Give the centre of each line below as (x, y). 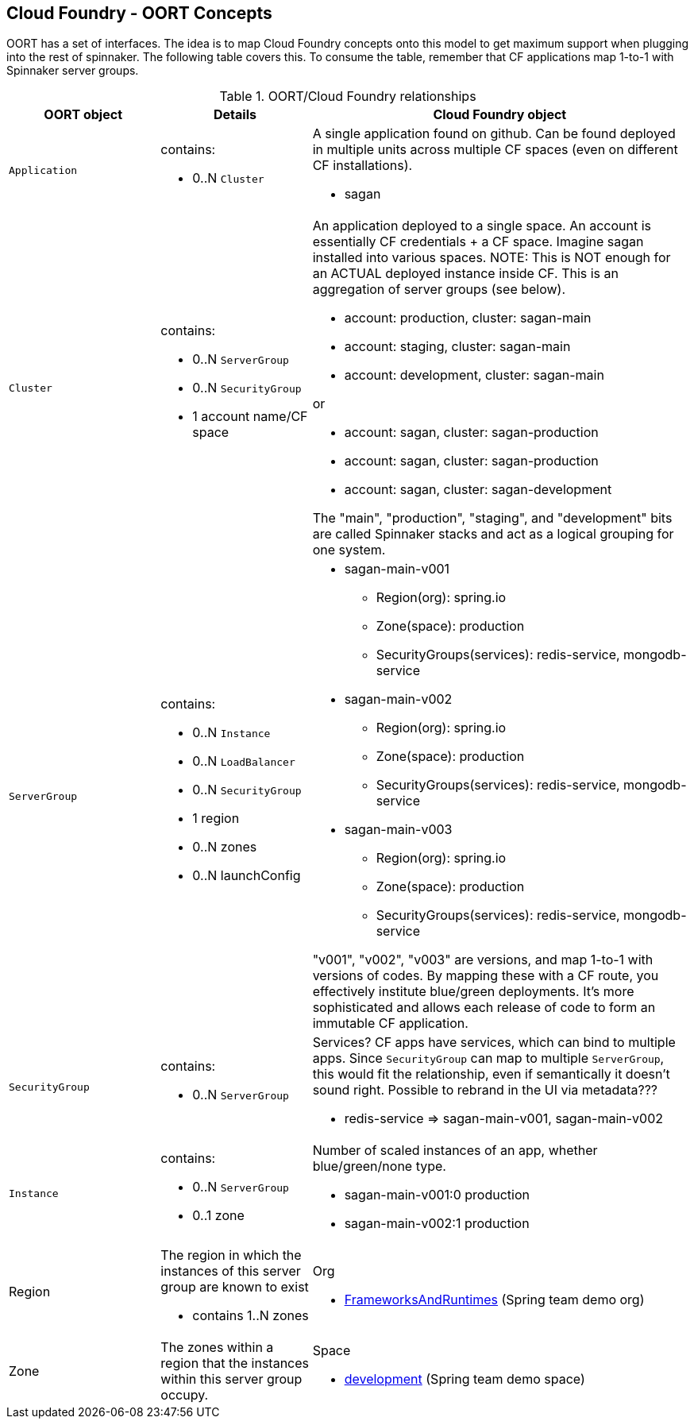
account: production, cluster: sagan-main (468, 318)
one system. (349, 550)
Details (235, 115)
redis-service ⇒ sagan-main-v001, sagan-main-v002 (504, 1119)
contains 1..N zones (251, 1316)
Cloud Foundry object (500, 115)
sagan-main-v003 (398, 830)
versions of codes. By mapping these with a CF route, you (486, 976)
